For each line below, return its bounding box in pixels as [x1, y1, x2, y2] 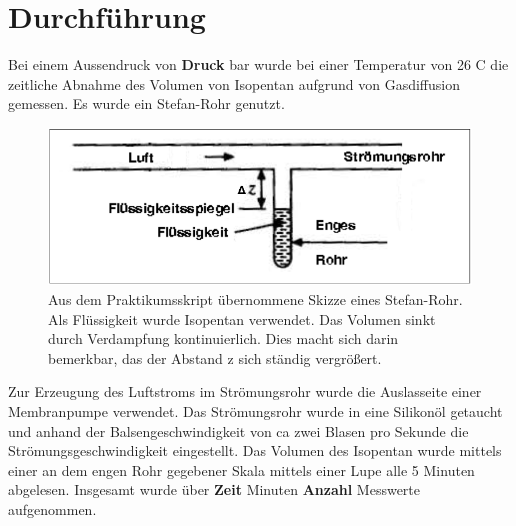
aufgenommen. [8, 499, 97, 520]
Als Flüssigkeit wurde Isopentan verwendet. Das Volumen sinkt [48, 308, 436, 329]
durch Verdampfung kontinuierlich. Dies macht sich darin [48, 328, 399, 349]
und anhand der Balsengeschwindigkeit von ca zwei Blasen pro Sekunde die [8, 420, 469, 441]
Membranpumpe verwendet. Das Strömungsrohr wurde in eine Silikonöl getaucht [8, 401, 503, 422]
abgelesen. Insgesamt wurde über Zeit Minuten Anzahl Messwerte [8, 479, 421, 500]
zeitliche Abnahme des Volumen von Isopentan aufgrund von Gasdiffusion [8, 73, 460, 94]
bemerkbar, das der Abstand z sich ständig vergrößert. [48, 347, 382, 368]
